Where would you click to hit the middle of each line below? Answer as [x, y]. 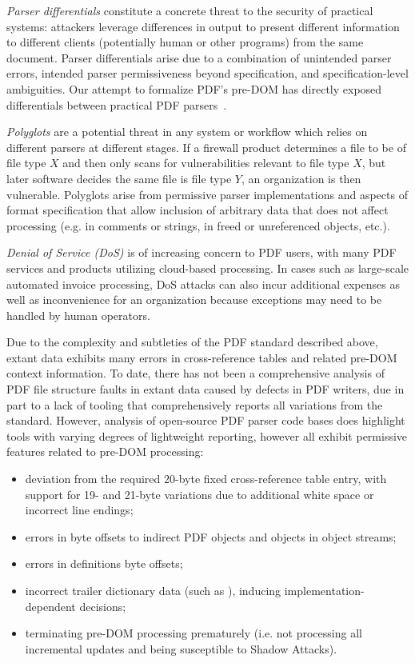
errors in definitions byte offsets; [104, 563]
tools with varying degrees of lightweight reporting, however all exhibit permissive [207, 435]
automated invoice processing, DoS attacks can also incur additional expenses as [203, 284]
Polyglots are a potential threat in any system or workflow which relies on [187, 132]
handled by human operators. [78, 315]
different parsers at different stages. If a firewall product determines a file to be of [206, 147]
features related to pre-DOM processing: [105, 451]
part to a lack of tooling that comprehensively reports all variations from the [195, 404]
